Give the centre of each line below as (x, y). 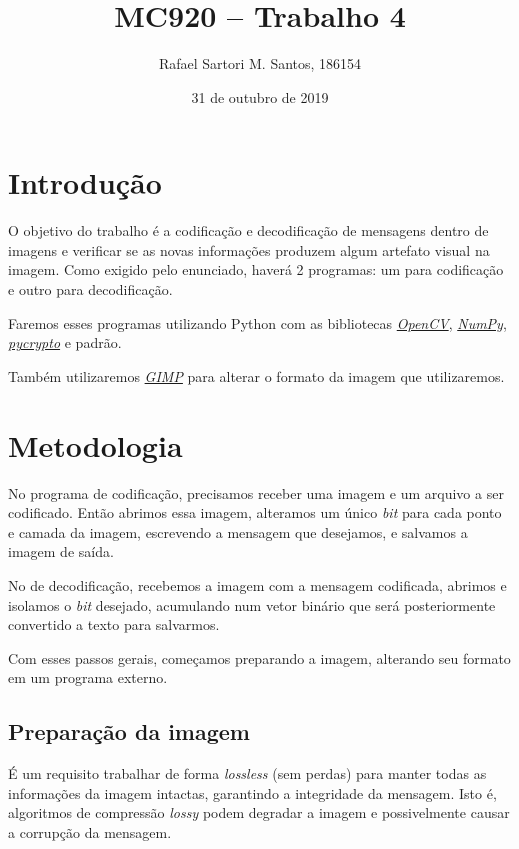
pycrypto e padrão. (65, 342)
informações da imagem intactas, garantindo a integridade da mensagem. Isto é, (252, 792)
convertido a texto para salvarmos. (114, 624)
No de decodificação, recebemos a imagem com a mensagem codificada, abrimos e (257, 584)
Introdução (85, 182)
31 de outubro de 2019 (260, 96)
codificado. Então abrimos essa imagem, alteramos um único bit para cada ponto (255, 512)
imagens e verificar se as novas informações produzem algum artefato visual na (249, 249)
